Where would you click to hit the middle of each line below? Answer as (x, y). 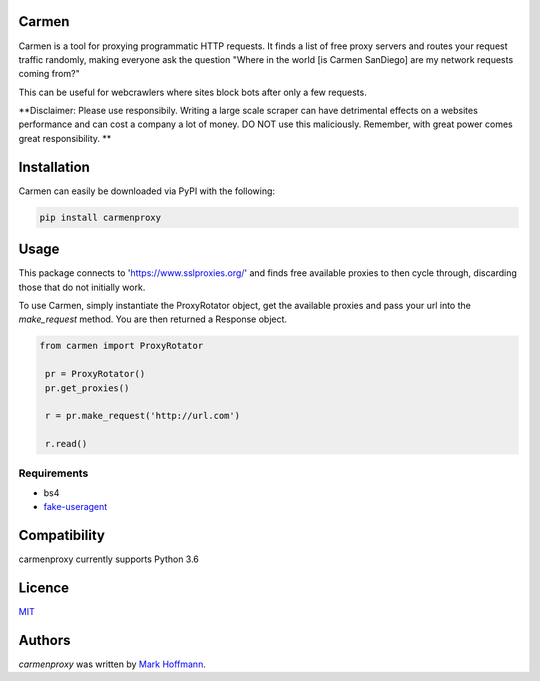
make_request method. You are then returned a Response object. (153, 319)
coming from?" (49, 74)
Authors (44, 640)
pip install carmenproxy (100, 217)
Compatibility (61, 535)
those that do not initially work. (82, 287)
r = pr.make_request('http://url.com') (142, 416)
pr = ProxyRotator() (95, 374)
